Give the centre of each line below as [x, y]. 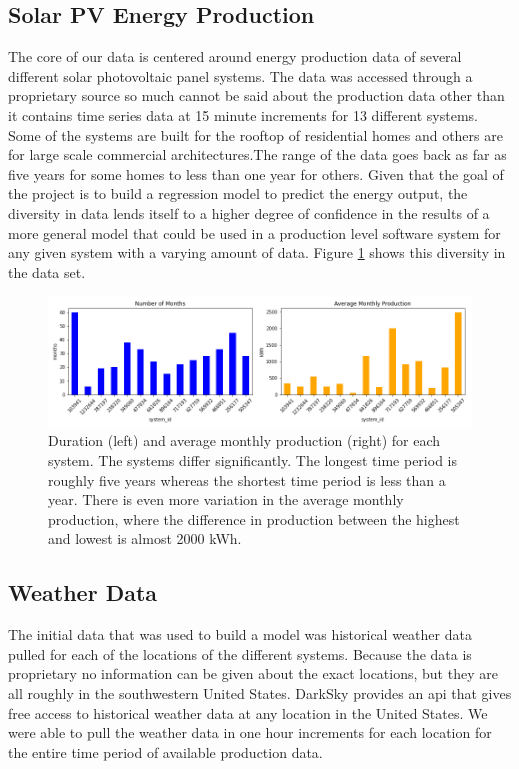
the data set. [47, 271]
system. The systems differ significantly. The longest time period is [252, 459]
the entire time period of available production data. [165, 751]
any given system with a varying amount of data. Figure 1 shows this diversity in [257, 252]
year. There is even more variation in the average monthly [226, 499]
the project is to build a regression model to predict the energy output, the [238, 193]
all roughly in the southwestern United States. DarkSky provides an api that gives [260, 692]
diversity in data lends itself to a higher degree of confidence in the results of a [249, 212]
